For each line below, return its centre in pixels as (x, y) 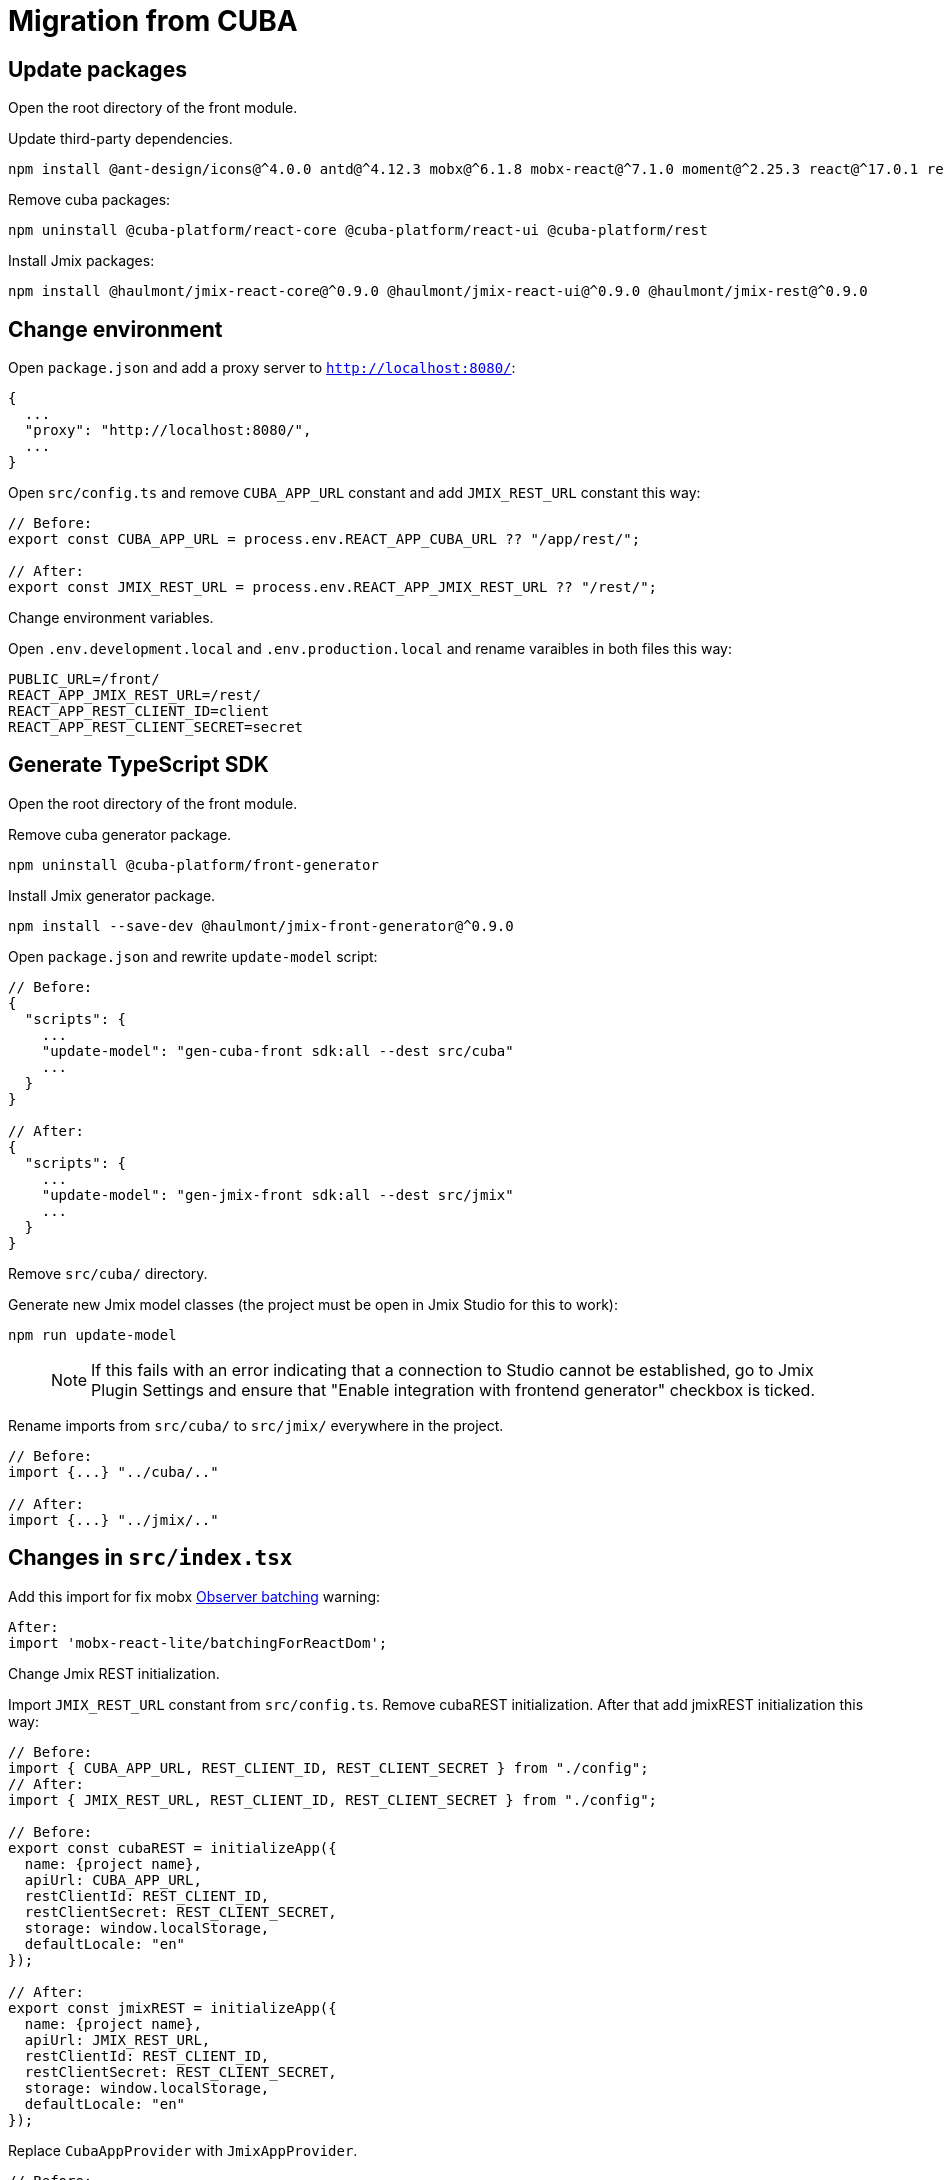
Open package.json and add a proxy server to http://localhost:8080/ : (262, 368)
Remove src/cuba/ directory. (108, 1273)
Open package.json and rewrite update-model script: (193, 956)
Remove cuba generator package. (120, 834)
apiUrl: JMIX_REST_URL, (117, 2039)
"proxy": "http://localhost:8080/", (168, 430)
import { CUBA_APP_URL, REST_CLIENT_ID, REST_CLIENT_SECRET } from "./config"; (328, 1767)
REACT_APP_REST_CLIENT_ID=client (139, 711)
